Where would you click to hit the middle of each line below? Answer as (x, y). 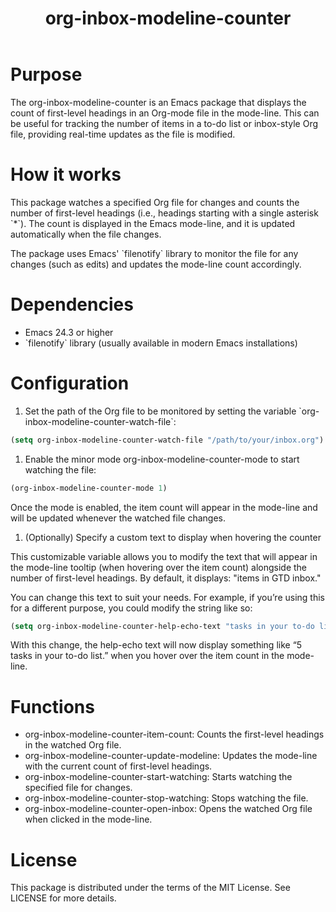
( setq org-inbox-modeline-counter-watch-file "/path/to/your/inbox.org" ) (167, 440)
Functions (52, 706)
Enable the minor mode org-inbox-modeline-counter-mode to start (162, 459)
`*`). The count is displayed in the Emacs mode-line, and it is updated (153, 223)
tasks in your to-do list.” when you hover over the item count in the (147, 656)
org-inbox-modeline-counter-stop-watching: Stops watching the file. (166, 798)
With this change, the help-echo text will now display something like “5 (156, 645)
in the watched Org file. (73, 745)
